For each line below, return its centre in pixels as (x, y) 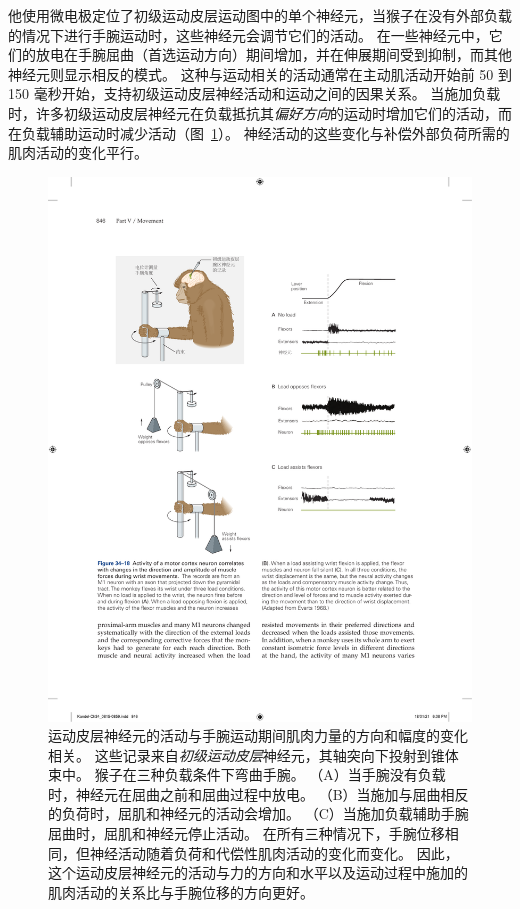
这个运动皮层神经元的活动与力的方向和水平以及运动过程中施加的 (258, 872)
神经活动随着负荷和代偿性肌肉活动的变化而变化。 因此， (274, 852)
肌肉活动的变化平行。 (78, 152)
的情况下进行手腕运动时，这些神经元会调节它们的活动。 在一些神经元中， (248, 34)
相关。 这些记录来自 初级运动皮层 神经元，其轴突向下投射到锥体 (253, 754)
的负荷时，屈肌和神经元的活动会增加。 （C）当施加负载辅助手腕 (258, 813)
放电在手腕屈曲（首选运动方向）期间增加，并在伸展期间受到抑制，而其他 (273, 54)
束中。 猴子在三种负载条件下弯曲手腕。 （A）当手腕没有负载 (247, 774)
